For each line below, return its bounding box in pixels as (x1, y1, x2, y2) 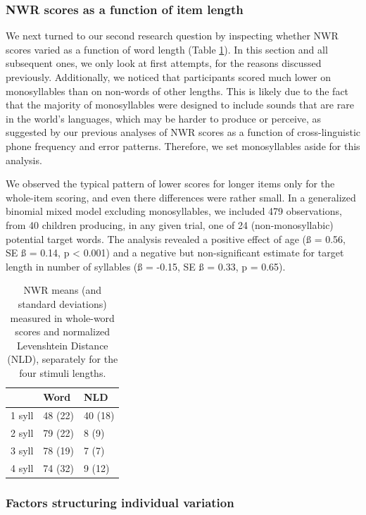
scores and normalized (15, 324, 111, 339)
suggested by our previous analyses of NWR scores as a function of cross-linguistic (6, 125, 360, 139)
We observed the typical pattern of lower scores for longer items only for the (6, 176, 335, 191)
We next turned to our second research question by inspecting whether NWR (6, 28, 339, 43)
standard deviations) (18, 296, 107, 311)
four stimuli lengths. (19, 365, 106, 380)
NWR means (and (23, 283, 102, 297)
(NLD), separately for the (7, 352, 118, 366)
